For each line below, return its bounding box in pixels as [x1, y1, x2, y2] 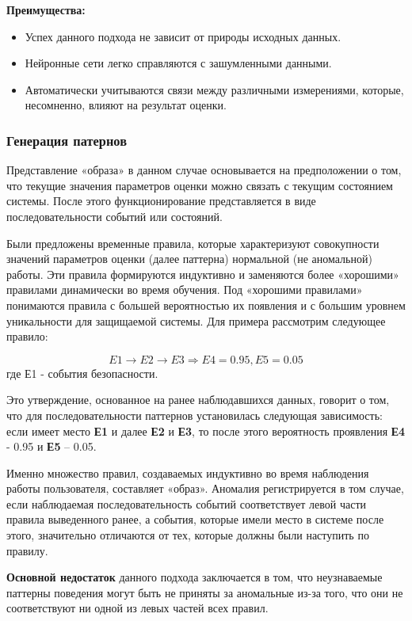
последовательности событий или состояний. [6, 208, 223, 224]
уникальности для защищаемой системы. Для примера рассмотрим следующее [6, 312, 386, 329]
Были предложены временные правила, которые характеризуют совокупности [6, 234, 380, 251]
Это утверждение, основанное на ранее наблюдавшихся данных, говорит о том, [6, 391, 390, 408]
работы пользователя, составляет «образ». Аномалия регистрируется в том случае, [6, 480, 404, 497]
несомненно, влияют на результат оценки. [25, 97, 227, 113]
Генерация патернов [6, 130, 127, 150]
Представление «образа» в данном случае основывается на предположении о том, [6, 162, 402, 178]
